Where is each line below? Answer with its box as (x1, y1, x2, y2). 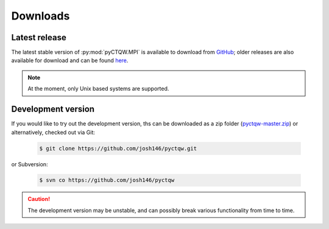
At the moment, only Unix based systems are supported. (27, 85, 169, 93)
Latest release (11, 32, 66, 43)
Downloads (11, 9, 70, 23)
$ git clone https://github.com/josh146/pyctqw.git (39, 145, 197, 152)
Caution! (27, 196, 51, 203)
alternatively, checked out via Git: (11, 129, 96, 136)
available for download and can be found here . (11, 57, 129, 64)
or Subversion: (11, 160, 48, 167)
